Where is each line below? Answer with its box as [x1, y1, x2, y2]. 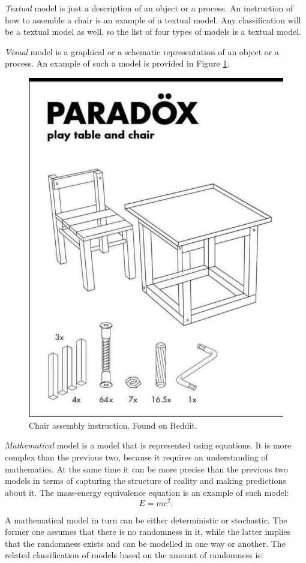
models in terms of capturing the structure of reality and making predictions [5, 474, 286, 487]
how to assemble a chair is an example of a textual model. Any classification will [5, 13, 301, 26]
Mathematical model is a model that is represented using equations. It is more [5, 439, 292, 451]
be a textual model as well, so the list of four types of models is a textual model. [5, 25, 301, 38]
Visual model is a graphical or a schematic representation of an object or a [5, 45, 279, 58]
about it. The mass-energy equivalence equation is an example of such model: [5, 486, 289, 498]
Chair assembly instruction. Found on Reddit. [29, 419, 197, 431]
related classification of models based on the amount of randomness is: [5, 549, 263, 561]
